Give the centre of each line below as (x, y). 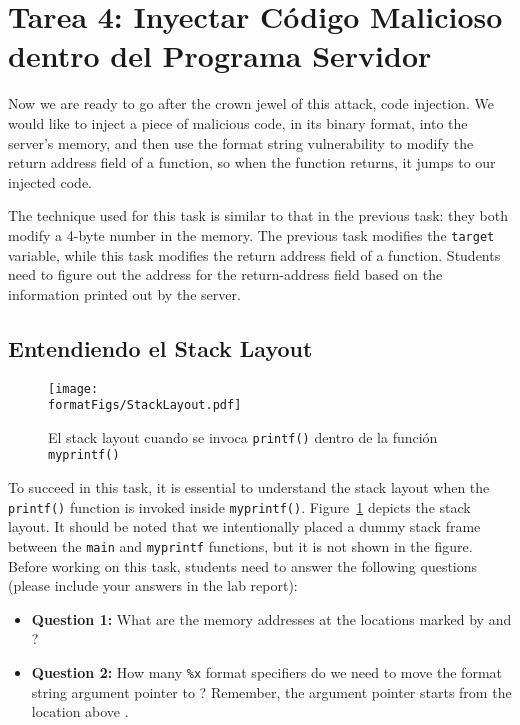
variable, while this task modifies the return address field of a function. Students (254, 254)
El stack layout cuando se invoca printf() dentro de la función (243, 436)
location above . (80, 711)
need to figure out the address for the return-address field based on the (225, 274)
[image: (73, 388)
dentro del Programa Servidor (220, 55)
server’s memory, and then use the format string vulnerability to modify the (241, 142)
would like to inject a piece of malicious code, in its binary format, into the (238, 122)
